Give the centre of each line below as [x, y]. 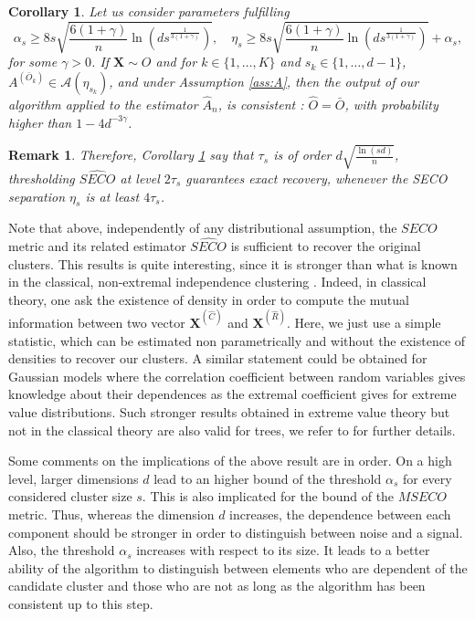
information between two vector [97, 322]
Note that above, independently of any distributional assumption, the [203, 228]
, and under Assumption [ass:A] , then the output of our [264, 81]
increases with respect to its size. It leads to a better [283, 550]
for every [427, 478]
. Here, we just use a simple [364, 322]
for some [33, 62]
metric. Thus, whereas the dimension [111, 514]
